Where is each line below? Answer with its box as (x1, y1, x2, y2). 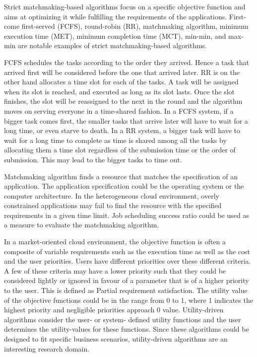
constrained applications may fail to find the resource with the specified (4, 200, 222, 211)
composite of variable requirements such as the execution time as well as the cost (4, 246, 251, 256)
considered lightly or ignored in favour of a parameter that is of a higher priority (4, 275, 249, 286)
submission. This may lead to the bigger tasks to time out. (4, 154, 182, 164)
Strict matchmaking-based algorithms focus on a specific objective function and (4, 1, 246, 11)
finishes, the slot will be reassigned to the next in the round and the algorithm (4, 96, 243, 106)
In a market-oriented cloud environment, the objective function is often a (4, 236, 226, 247)
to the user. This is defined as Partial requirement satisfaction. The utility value (4, 285, 248, 295)
